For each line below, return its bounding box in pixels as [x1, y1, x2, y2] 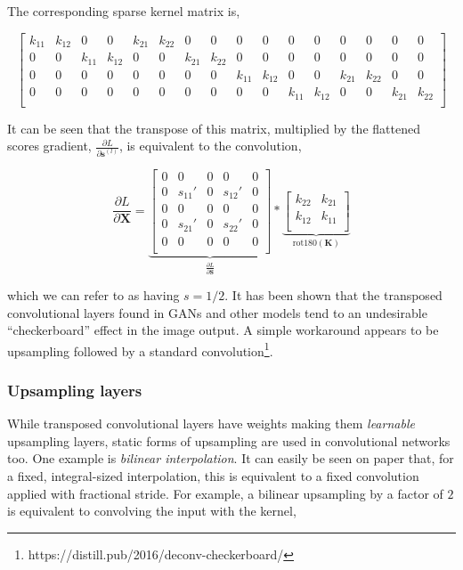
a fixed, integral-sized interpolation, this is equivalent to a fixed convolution [7, 467, 419, 485]
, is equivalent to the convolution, [118, 136, 302, 155]
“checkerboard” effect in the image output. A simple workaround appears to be [7, 321, 439, 339]
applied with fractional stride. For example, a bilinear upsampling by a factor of [7, 484, 443, 502]
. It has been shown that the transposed [224, 286, 443, 305]
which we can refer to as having [7, 286, 180, 305]
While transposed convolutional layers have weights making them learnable [7, 414, 415, 433]
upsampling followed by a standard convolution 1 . [7, 338, 273, 360]
